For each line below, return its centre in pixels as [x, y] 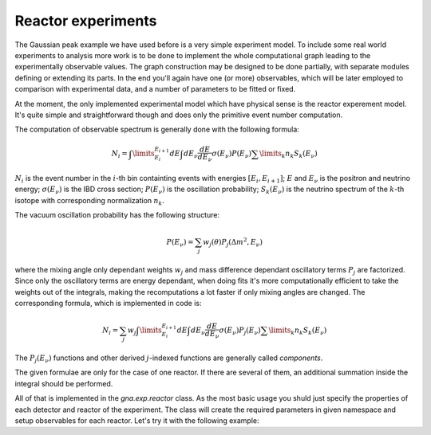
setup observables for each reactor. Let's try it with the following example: [137, 420]
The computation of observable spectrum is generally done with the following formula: [157, 129]
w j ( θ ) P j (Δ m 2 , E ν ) [233, 242]
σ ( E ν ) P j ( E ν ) [240, 331]
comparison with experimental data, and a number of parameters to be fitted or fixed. [155, 89]
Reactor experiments [86, 21]
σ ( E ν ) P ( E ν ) [232, 155]
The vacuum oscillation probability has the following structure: [117, 215]
